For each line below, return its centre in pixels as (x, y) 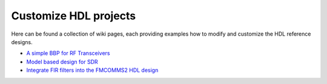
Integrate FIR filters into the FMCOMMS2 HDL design (92, 70)
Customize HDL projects (74, 16)
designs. (22, 42)
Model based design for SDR (62, 62)
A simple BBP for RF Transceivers (68, 53)
